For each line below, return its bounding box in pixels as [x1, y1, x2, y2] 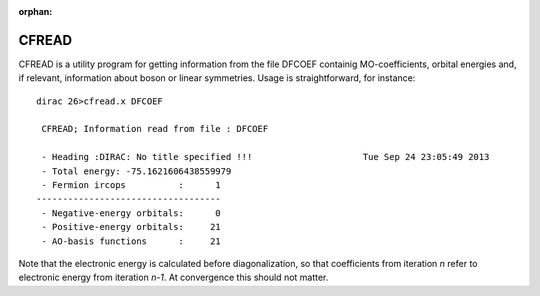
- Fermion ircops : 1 [41, 180, 222, 191]
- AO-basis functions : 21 [41, 235, 222, 247]
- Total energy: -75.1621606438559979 [41, 165, 232, 177]
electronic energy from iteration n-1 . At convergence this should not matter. [18, 271, 329, 284]
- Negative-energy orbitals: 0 [41, 207, 222, 219]
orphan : [18, 6, 53, 17]
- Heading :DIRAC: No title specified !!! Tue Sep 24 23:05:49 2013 [41, 151, 490, 163]
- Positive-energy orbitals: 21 [41, 221, 222, 233]
